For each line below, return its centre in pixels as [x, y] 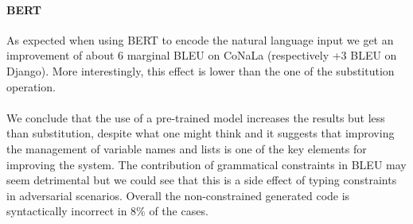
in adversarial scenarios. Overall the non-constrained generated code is [178, 195]
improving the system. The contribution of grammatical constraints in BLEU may [206, 164]
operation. [31, 86]
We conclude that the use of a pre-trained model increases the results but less [196, 117]
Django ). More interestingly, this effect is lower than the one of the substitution [201, 70]
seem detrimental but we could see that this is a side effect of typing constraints [202, 180]
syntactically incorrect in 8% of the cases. [107, 211]
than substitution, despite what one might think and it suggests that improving [201, 133]
